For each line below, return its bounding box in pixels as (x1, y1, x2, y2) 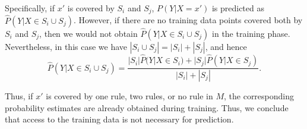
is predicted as (211, 2, 264, 14)
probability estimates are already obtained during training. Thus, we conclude (5, 101, 289, 114)
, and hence (205, 40, 247, 52)
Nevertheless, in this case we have (5, 40, 128, 52)
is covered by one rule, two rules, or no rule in (46, 89, 213, 102)
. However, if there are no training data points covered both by (73, 14, 303, 26)
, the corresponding (224, 89, 295, 102)
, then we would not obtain (39, 27, 138, 39)
